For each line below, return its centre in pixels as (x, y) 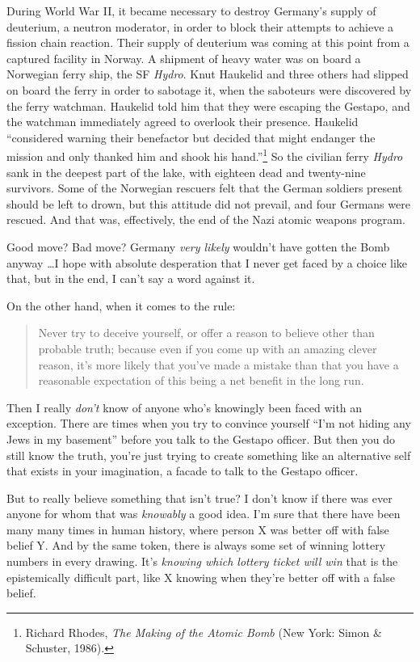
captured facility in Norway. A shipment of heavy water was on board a (184, 58)
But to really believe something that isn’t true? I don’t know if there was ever (199, 498)
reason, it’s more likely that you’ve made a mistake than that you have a (218, 364)
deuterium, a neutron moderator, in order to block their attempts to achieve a (200, 26)
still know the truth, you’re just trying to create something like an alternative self (209, 455)
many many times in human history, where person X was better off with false (198, 529)
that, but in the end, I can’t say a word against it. (131, 278)
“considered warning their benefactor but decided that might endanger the (191, 137)
